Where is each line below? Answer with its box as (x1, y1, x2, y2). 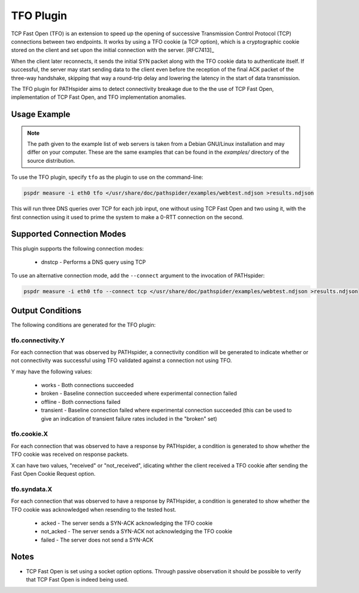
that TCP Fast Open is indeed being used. (26, 576, 129, 583)
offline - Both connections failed (41, 398, 121, 405)
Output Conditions (11, 305, 82, 315)
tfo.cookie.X (11, 430, 48, 438)
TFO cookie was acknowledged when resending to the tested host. (11, 506, 177, 513)
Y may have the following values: (11, 368, 93, 375)
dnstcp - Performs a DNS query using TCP (41, 258, 146, 266)
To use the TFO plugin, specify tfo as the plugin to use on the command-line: (11, 174, 203, 181)
